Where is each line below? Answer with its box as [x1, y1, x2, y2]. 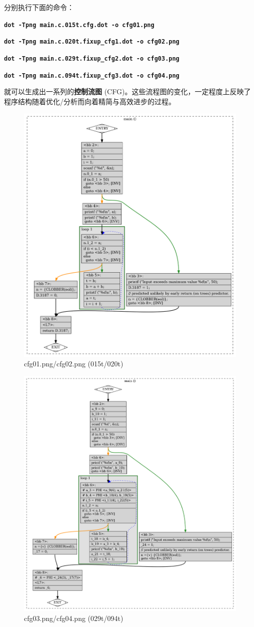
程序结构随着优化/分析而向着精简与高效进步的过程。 [4, 96, 175, 106]
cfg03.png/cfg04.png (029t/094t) [24, 612, 123, 623]
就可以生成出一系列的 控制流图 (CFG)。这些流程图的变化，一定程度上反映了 [4, 86, 251, 97]
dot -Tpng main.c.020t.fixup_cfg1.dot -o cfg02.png [4, 38, 179, 46]
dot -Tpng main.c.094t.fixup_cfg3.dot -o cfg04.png [4, 72, 179, 79]
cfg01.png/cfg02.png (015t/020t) [24, 358, 123, 369]
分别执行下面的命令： [4, 2, 74, 12]
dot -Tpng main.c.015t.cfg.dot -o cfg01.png [4, 21, 154, 29]
